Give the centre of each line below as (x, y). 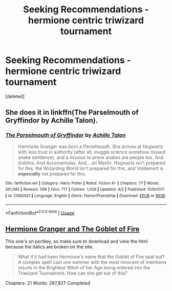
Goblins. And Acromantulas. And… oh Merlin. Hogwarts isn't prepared (91, 162)
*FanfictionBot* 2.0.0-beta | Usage (40, 212)
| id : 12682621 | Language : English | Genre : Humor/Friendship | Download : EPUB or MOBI (85, 196)
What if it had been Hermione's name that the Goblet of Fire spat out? (91, 257)
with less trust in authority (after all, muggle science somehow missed (91, 152)
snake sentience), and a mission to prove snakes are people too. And (91, 157)
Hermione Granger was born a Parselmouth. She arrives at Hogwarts (90, 146)
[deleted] (15, 96)
